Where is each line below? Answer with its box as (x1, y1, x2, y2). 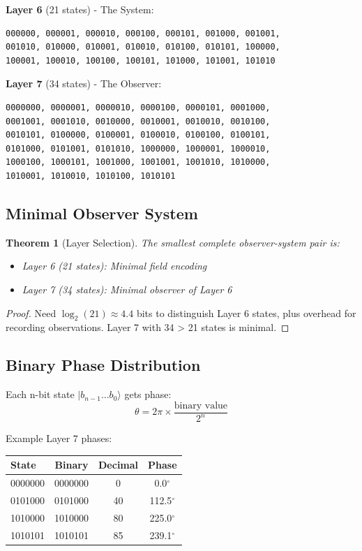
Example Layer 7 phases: (6, 431, 112, 446)
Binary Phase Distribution (6, 354, 201, 376)
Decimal (98, 457, 139, 472)
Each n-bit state (6, 387, 75, 402)
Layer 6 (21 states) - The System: (6, 2, 154, 16)
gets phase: (124, 387, 172, 402)
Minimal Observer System (6, 202, 198, 223)
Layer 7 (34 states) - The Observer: (6, 76, 162, 91)
